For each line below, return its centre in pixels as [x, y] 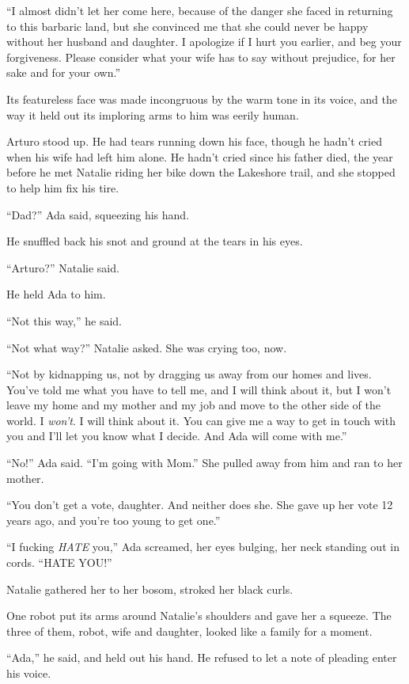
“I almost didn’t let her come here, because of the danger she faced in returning [200, 10]
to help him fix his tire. [63, 187]
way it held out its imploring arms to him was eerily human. [153, 114]
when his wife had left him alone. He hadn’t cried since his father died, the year [200, 156]
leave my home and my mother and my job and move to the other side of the [193, 405]
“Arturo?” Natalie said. [63, 267]
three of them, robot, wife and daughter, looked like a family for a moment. [189, 631]
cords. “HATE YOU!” [59, 562]
